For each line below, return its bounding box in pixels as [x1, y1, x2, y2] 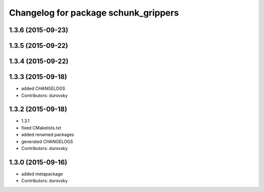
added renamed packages [21, 132, 74, 138]
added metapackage [21, 171, 63, 177]
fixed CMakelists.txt [21, 125, 61, 130]
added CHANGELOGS [21, 85, 66, 91]
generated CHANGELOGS [21, 138, 73, 144]
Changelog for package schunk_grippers [9, 7, 179, 18]
